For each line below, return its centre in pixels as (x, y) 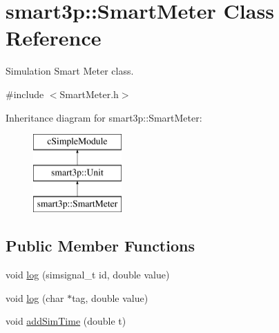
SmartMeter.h (89, 94)
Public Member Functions (100, 246)
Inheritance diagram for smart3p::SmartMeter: (104, 117)
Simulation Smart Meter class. (70, 71)
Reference (54, 38)
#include (25, 94)
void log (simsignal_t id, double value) (88, 275)
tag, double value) (110, 297)
